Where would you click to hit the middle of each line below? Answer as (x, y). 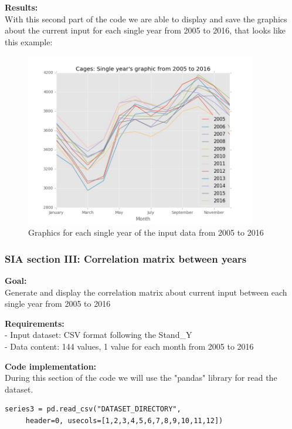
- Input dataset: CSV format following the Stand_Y (99, 335)
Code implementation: (51, 366)
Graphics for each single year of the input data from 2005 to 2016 (146, 232)
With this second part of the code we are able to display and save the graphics (146, 19)
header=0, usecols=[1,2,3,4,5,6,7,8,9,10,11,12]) (124, 420)
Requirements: (35, 323)
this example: (29, 41)
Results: (21, 7)
